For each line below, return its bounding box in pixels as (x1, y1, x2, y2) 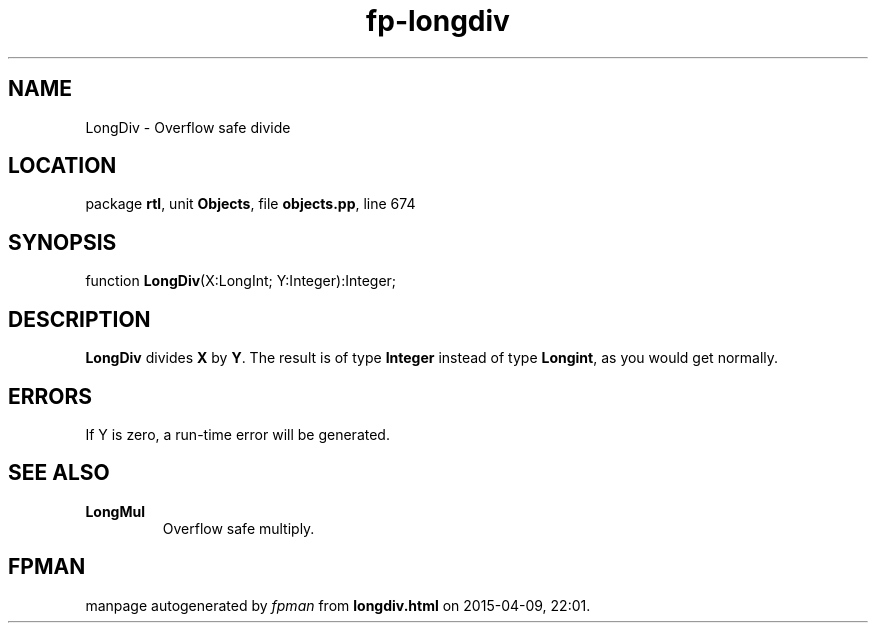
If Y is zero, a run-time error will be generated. (85, 425, 390, 443)
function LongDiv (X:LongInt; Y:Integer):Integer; (85, 272, 397, 290)
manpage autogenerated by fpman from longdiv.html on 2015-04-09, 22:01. (85, 596, 591, 614)
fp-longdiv (366, 4, 510, 38)
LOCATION (8, 153, 117, 179)
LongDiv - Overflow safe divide (85, 118, 291, 136)
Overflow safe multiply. (162, 519, 315, 537)
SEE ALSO (8, 460, 110, 486)
